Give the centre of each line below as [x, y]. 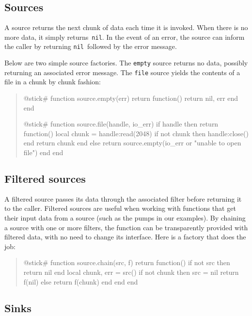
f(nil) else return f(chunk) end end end [81, 281]
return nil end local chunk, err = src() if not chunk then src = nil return [131, 272]
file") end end [43, 152]
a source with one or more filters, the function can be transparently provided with [126, 227]
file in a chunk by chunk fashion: [53, 82]
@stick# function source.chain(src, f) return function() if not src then [127, 262]
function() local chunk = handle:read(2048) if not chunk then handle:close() [136, 133]
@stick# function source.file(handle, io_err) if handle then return [121, 124]
